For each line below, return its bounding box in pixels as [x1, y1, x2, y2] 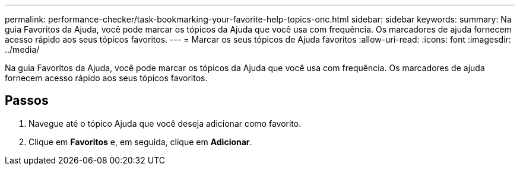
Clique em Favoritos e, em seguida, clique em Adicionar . [28, 136, 252, 147]
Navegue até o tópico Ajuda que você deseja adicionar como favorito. [28, 118, 302, 129]
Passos [5, 93, 49, 108]
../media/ [5, 44, 40, 54]
